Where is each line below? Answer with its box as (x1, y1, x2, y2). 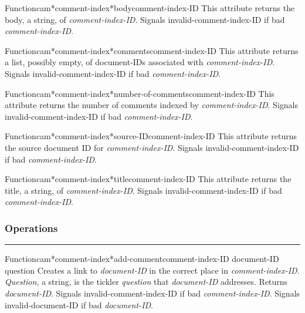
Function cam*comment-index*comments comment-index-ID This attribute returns (5, 44, 299, 56)
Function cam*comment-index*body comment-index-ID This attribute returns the (5, 2, 295, 14)
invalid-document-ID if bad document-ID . (5, 298, 154, 311)
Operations (5, 220, 58, 235)
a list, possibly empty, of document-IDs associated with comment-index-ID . (5, 56, 275, 68)
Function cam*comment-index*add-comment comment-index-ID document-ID (5, 253, 279, 265)
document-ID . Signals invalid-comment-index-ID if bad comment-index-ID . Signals (5, 287, 300, 299)
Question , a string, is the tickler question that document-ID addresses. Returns (5, 275, 288, 288)
